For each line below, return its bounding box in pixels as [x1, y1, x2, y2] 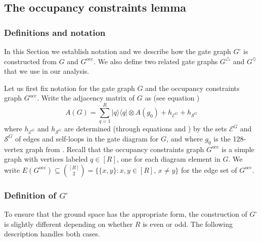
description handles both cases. [4, 228, 100, 239]
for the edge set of [181, 164, 237, 175]
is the [213, 133, 231, 143]
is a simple [222, 143, 254, 154]
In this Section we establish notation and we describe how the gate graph [4, 46, 231, 56]
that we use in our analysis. [4, 66, 90, 76]
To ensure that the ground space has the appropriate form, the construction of [4, 209, 247, 219]
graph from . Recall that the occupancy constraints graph [25, 143, 204, 154]
